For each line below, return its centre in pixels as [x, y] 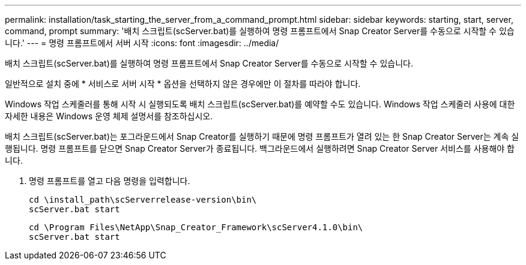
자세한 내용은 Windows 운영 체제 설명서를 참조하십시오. [109, 116]
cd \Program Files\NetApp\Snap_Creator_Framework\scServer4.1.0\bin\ [196, 227]
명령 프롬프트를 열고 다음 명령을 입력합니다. [110, 181]
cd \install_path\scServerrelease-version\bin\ [143, 200]
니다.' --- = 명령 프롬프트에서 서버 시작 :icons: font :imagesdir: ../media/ [142, 43]
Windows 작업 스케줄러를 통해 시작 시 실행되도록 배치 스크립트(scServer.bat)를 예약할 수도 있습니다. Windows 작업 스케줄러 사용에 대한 [260, 104]
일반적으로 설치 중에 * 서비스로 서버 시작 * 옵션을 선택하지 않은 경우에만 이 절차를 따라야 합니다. [183, 84]
